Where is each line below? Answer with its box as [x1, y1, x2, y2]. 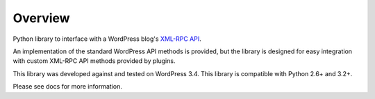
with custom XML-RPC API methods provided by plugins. [12, 57, 176, 65]
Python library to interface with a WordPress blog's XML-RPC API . [12, 35, 201, 43]
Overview [12, 10, 70, 26]
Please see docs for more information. [12, 82, 123, 91]
